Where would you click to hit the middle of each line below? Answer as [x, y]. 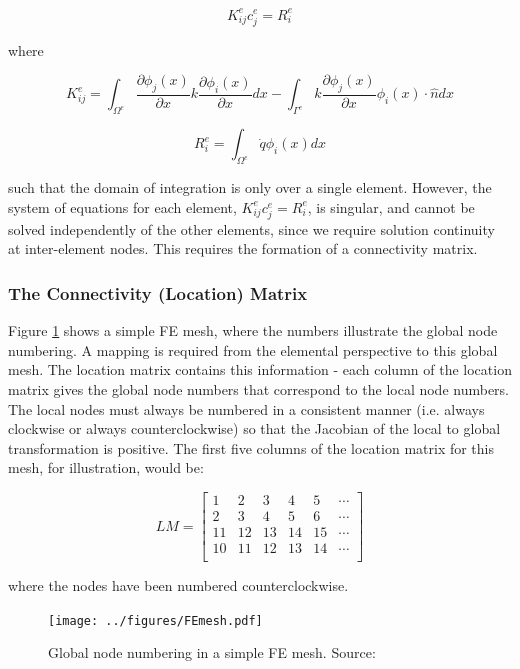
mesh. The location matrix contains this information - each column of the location [260, 369]
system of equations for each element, [122, 206]
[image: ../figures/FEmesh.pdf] [155, 620]
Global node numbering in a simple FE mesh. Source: [212, 652]
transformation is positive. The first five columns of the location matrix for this [251, 447]
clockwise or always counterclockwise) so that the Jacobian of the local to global [254, 428]
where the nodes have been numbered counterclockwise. [178, 585]
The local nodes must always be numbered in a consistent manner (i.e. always [246, 408]
